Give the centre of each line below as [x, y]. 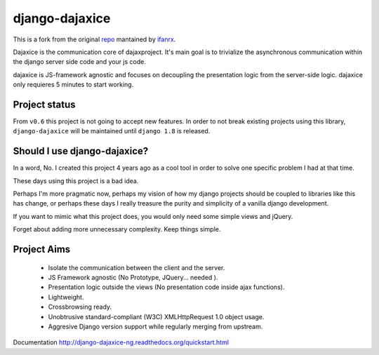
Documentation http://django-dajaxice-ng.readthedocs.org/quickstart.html [121, 342]
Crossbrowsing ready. [80, 307]
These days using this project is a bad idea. [76, 181]
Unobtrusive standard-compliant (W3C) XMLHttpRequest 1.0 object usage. [156, 316]
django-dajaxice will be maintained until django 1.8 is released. [112, 131]
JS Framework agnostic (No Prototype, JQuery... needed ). [133, 278]
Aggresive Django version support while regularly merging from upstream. [155, 327]
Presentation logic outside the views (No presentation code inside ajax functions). [166, 287]
